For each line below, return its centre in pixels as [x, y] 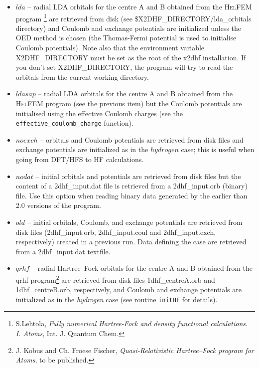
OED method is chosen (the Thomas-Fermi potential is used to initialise [126, 38]
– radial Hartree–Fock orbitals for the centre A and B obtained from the [142, 268]
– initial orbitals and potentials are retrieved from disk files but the [138, 176]
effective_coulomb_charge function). [74, 123]
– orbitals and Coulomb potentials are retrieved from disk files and [142, 139]
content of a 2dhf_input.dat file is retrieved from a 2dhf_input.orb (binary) [131, 186]
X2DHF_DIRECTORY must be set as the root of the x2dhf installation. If [131, 57]
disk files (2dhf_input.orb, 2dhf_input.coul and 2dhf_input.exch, [116, 232]
